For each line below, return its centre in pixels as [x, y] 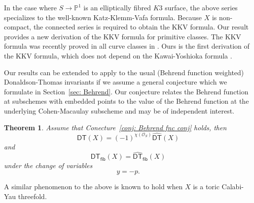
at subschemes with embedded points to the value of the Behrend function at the [127, 101]
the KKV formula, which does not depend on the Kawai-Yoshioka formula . [118, 55]
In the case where [31, 7]
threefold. [32, 196]
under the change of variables [48, 165]
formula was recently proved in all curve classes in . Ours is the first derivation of [127, 46]
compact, [18, 27]
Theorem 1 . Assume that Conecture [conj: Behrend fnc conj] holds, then [115, 127]
